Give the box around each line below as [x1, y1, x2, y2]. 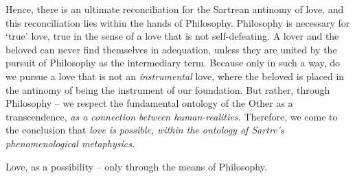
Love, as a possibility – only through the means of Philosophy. [5, 159, 267, 173]
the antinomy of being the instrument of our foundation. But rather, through [5, 82, 330, 97]
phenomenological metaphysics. [5, 136, 135, 150]
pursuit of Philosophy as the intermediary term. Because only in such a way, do [5, 55, 341, 70]
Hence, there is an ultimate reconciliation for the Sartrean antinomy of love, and [5, 2, 344, 16]
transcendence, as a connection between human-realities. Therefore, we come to [5, 109, 338, 123]
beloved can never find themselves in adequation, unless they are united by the [5, 42, 337, 56]
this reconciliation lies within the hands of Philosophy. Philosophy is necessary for [5, 15, 350, 29]
